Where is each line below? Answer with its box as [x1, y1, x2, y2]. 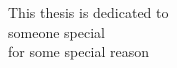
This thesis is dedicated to [8, 2, 169, 22]
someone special [8, 21, 105, 42]
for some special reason [8, 41, 150, 62]
